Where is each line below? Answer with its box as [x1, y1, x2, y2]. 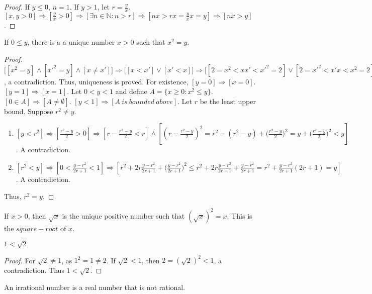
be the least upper [200, 95, 256, 106]
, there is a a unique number [27, 37, 115, 47]
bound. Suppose [4, 106, 53, 116]
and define [115, 86, 147, 96]
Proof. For [4, 255, 36, 265]
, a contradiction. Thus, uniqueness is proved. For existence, [4, 76, 189, 86]
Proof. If [4, 2, 30, 12]
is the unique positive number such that [62, 210, 185, 221]
